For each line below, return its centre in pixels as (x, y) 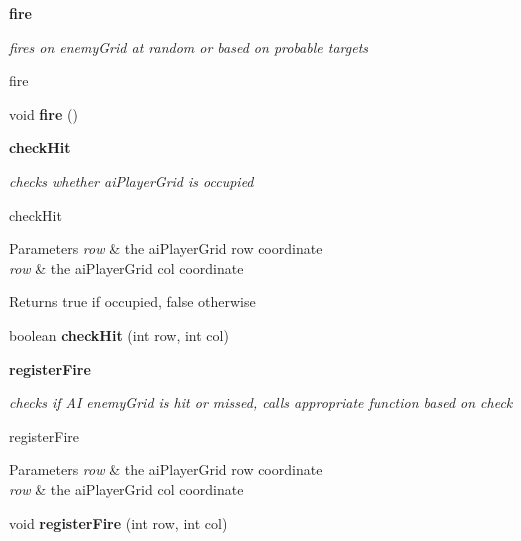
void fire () (43, 113)
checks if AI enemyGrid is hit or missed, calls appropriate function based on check (261, 402)
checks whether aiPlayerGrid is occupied (131, 180)
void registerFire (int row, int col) (118, 522)
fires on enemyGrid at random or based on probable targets (189, 46)
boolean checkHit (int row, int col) (119, 334)
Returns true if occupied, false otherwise (132, 301)
